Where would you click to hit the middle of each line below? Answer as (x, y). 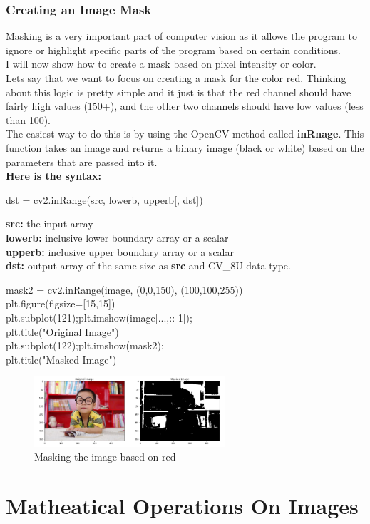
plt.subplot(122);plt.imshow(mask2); (85, 345)
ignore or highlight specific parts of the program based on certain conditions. (173, 50)
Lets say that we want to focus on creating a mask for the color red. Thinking (176, 78)
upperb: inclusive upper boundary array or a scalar (120, 251)
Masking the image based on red (105, 457)
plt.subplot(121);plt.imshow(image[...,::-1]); (99, 317)
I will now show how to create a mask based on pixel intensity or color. (161, 64)
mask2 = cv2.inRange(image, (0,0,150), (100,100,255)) (124, 289)
